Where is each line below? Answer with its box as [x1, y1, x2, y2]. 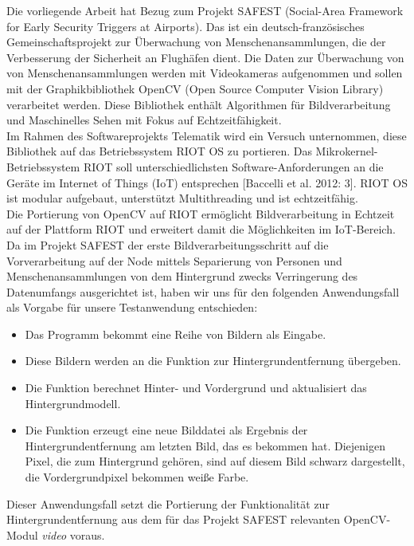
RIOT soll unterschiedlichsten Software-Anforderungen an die [83, 158, 384, 175]
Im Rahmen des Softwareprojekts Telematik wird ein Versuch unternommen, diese [6, 127, 407, 143]
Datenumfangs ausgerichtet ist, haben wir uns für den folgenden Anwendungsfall [6, 283, 400, 300]
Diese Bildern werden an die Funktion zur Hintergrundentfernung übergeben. [25, 352, 401, 369]
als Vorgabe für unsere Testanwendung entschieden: [6, 299, 258, 316]
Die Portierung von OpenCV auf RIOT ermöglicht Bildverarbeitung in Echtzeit [6, 205, 395, 222]
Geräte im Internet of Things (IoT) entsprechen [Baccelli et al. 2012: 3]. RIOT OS [6, 174, 408, 191]
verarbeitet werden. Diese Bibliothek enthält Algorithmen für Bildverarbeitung [6, 96, 391, 112]
